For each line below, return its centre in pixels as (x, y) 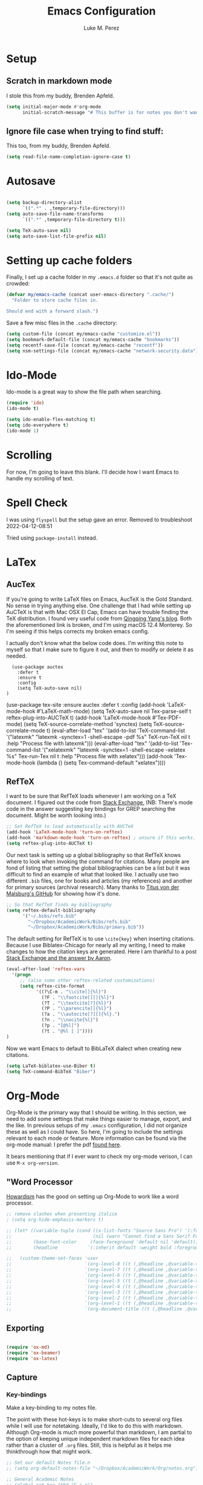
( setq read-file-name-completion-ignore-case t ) (69, 157)
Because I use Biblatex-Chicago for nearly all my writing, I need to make (96, 945)
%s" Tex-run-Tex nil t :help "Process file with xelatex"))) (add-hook (90, 756)
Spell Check (37, 502)
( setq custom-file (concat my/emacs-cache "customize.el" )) (84, 334)
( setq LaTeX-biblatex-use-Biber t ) (51, 1066)
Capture (22, 1378)
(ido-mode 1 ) (23, 431)
